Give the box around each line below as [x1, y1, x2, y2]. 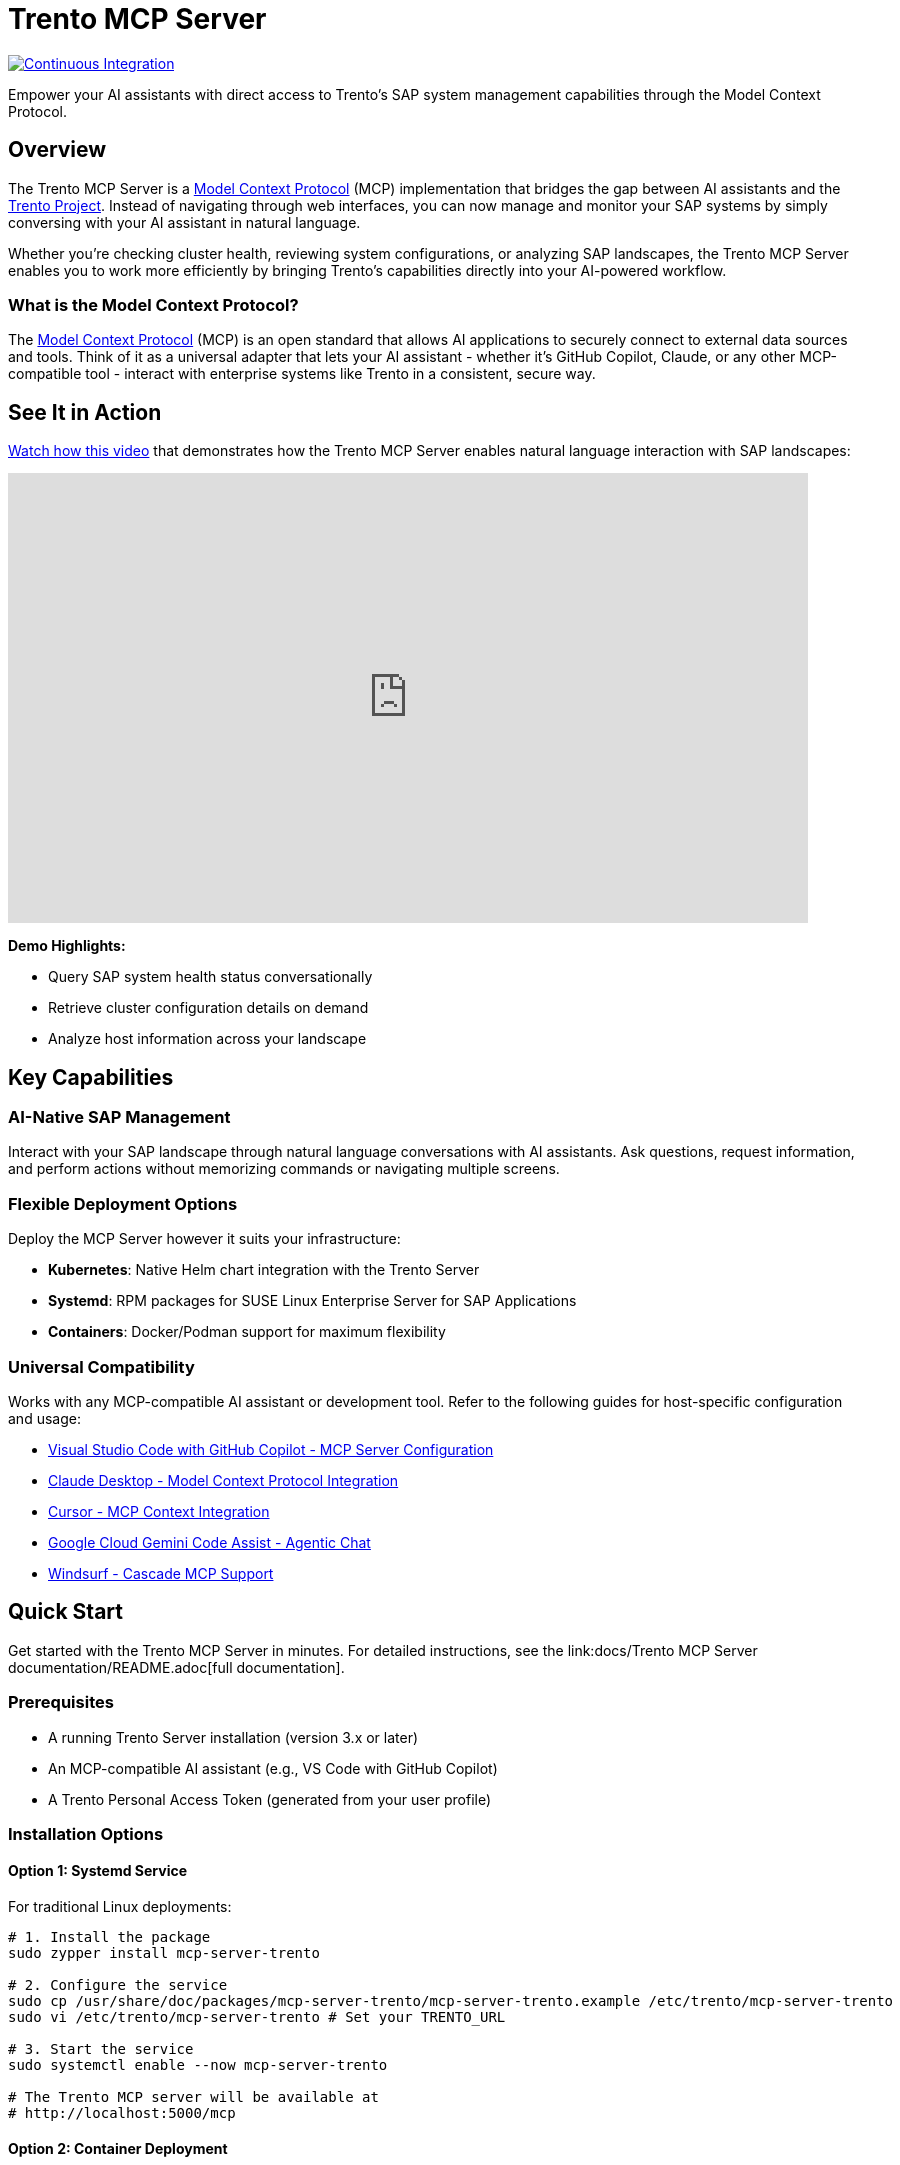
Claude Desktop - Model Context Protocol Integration [48, 1471, 399, 1489]
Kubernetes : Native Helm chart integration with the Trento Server [48, 1261, 480, 1279]
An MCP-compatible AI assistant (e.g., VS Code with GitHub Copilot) [48, 1759, 498, 1777]
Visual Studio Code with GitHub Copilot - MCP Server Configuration [48, 1440, 494, 1458]
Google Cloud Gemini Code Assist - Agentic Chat [48, 1533, 371, 1551]
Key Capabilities [8, 1064, 174, 1090]
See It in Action [8, 399, 162, 425]
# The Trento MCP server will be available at [8, 2089, 379, 2106]
